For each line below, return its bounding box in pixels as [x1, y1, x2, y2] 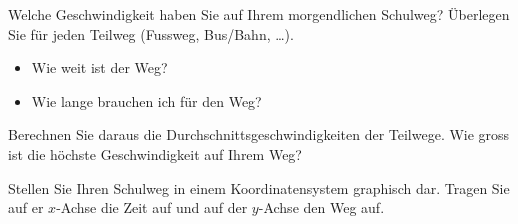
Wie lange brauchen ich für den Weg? [31, 90, 262, 111]
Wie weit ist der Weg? [31, 57, 168, 78]
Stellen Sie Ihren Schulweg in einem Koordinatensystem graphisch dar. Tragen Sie [8, 177, 510, 198]
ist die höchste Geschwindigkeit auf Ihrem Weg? [8, 143, 302, 164]
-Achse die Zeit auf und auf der [56, 197, 248, 218]
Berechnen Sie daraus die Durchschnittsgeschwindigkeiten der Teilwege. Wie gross [8, 124, 510, 145]
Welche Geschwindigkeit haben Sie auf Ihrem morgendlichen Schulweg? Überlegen [8, 4, 510, 24]
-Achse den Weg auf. [258, 197, 385, 218]
